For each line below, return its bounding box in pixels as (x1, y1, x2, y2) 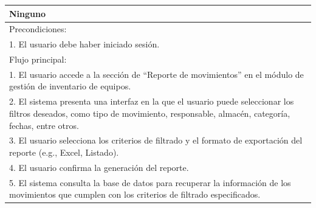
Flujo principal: (9, 53, 67, 66)
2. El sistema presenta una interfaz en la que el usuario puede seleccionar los (9, 95, 294, 108)
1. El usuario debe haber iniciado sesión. (9, 38, 160, 50)
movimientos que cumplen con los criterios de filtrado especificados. (9, 188, 261, 201)
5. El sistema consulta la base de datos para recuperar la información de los (9, 176, 291, 189)
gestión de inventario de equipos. (9, 80, 131, 92)
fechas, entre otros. (9, 119, 79, 131)
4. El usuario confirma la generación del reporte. (9, 161, 189, 173)
